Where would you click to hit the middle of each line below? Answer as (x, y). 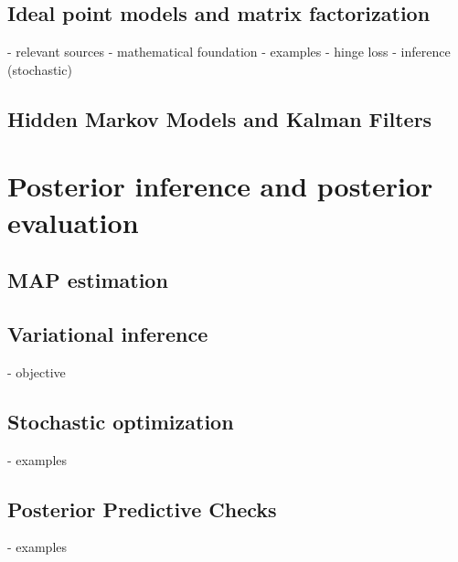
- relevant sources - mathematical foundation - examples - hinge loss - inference (229, 52)
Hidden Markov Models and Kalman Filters (220, 118)
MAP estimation (88, 280)
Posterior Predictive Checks (142, 509)
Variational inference (108, 333)
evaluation (73, 222)
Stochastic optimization (121, 421)
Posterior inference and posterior (220, 186)
